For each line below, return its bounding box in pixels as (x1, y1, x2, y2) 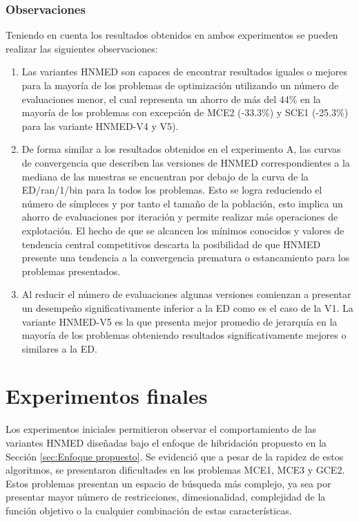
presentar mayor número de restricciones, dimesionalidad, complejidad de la (6, 490, 326, 504)
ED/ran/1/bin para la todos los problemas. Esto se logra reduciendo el (21, 183, 322, 197)
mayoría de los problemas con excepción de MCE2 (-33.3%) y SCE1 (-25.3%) (21, 105, 349, 120)
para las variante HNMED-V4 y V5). (21, 118, 179, 133)
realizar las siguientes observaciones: (6, 41, 158, 55)
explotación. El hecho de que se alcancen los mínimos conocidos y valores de (21, 223, 345, 237)
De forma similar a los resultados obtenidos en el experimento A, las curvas (21, 142, 341, 156)
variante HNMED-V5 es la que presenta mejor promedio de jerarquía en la (21, 314, 338, 328)
